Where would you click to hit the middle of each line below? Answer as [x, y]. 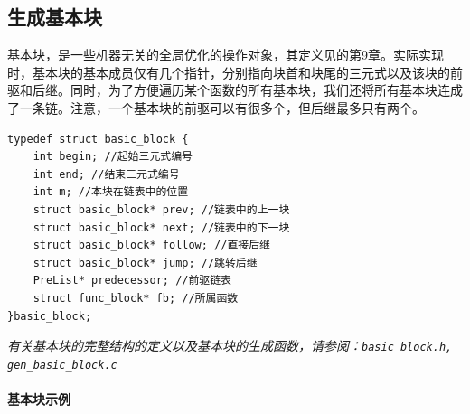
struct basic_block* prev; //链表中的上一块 [161, 209]
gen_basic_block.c [62, 365]
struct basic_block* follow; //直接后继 [151, 245]
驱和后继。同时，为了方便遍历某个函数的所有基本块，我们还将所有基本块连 [229, 90]
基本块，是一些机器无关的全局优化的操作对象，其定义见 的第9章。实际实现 [226, 55]
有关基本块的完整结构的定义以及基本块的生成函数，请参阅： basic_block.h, [230, 346]
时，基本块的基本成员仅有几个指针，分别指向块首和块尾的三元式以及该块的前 [235, 72]
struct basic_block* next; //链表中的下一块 [161, 227]
